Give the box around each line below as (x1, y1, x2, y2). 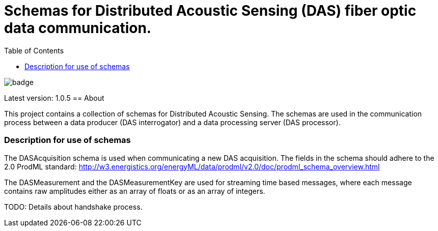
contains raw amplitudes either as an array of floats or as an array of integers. (4, 186, 265, 195)
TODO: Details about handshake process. (4, 202, 143, 211)
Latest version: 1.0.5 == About (4, 93, 104, 102)
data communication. (4, 19, 152, 37)
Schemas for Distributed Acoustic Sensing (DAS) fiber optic (4, 2, 417, 19)
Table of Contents (4, 46, 64, 55)
